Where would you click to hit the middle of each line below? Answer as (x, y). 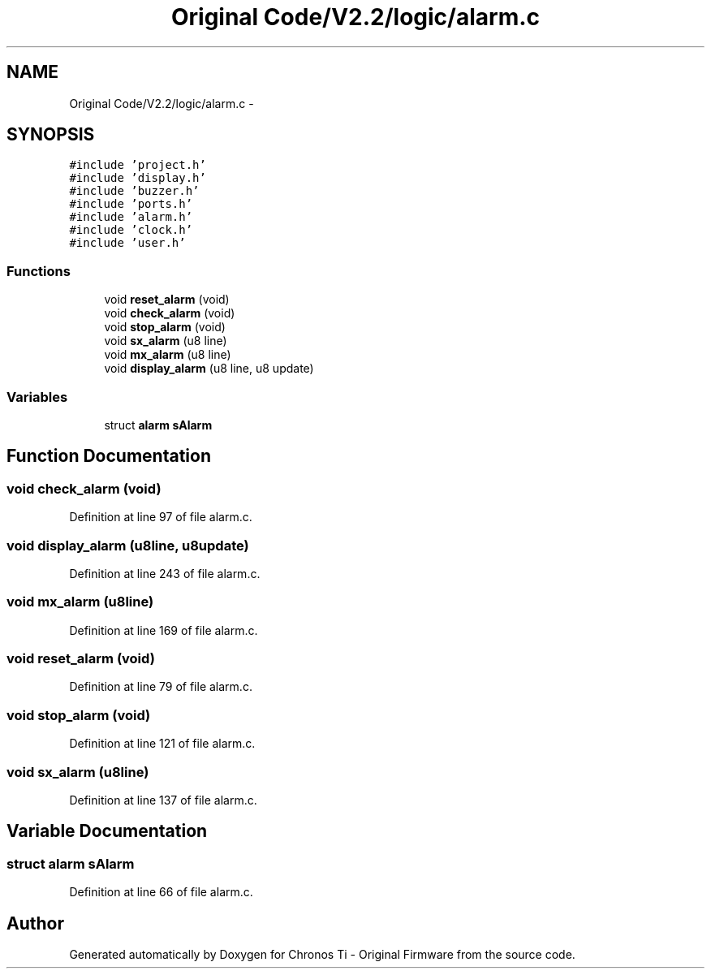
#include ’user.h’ (127, 243)
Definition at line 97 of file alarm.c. (161, 517)
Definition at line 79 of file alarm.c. (161, 687)
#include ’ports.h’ (131, 204)
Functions (39, 271)
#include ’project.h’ (138, 165)
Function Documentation (109, 456)
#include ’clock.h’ (131, 230)
